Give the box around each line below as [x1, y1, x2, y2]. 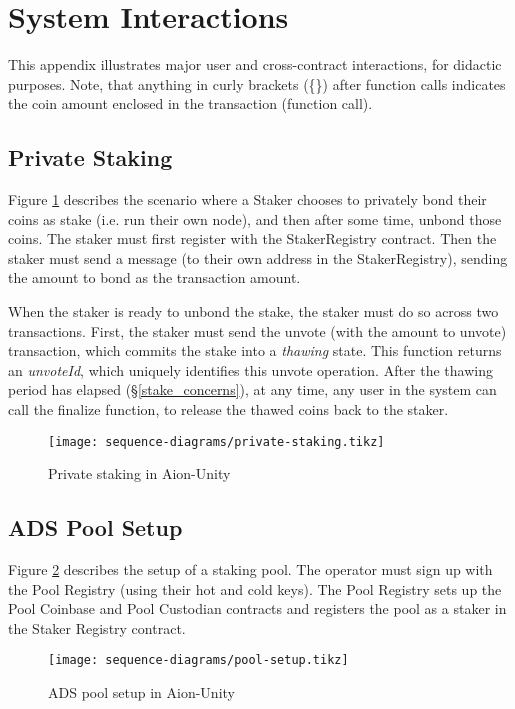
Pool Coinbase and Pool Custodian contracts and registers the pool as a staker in [8, 598, 507, 619]
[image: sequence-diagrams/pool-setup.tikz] [48, 653, 349, 668]
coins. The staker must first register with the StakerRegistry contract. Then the [8, 228, 497, 249]
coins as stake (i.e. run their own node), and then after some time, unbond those [8, 208, 502, 229]
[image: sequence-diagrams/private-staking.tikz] [48, 434, 385, 449]
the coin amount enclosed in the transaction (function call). [8, 93, 373, 114]
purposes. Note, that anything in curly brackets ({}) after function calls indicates [8, 73, 506, 94]
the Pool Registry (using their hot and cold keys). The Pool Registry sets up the [8, 578, 502, 599]
